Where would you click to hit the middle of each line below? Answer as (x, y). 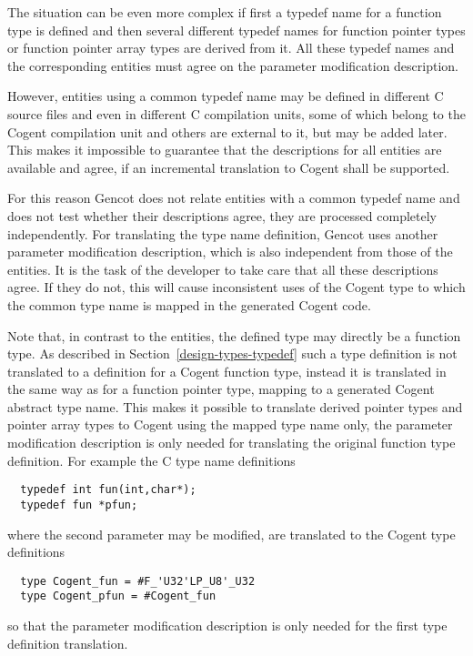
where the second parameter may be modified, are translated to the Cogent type (231, 534)
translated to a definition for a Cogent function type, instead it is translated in (227, 371)
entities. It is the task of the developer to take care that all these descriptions (223, 269)
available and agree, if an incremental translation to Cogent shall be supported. (229, 167)
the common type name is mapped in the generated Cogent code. (189, 304)
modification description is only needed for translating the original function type (231, 443)
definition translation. (68, 643)
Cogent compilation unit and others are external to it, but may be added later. (227, 131)
